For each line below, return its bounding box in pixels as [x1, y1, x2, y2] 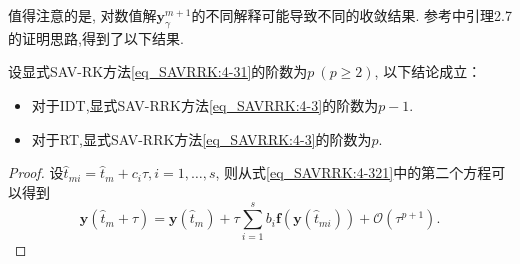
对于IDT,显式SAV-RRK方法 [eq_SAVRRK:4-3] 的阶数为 [31, 94, 379, 115]
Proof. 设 [8, 162, 64, 183]
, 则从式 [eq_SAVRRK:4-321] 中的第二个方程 [215, 162, 492, 183]
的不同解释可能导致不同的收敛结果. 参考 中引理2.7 [191, 5, 512, 25]
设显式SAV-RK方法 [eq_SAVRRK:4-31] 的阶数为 [8, 61, 308, 82]
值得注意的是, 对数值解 [8, 5, 157, 25]
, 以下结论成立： [374, 61, 482, 82]
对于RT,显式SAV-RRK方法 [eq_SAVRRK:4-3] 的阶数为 [31, 128, 372, 149]
